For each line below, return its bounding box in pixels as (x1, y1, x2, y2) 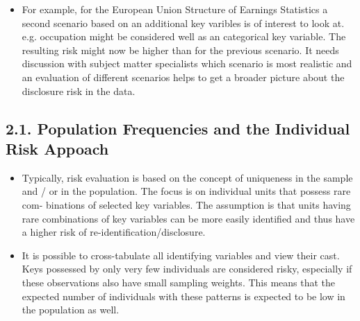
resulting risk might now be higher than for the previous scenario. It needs (22, 42, 339, 57)
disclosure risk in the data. (22, 83, 136, 98)
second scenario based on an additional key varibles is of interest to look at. (22, 15, 345, 30)
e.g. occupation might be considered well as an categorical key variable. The (22, 29, 346, 44)
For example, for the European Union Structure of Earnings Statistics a (22, 2, 328, 16)
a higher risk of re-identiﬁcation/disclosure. (22, 225, 206, 239)
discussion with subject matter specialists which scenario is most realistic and (22, 56, 352, 71)
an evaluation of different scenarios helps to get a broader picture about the (22, 69, 345, 84)
